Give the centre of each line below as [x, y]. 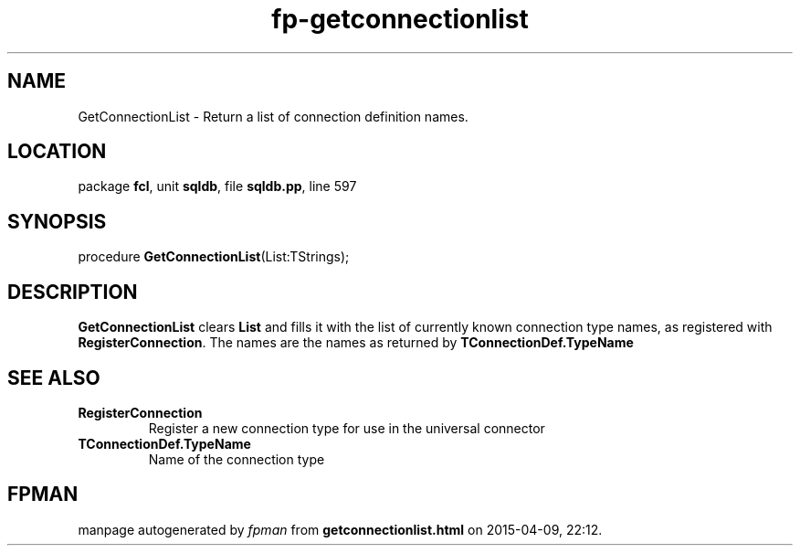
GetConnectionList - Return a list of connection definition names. [273, 116]
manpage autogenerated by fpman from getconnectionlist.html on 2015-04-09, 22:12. [340, 529]
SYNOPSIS [57, 221]
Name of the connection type [237, 459]
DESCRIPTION [73, 292]
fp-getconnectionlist [400, 19]
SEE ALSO [54, 378]
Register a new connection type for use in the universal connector [347, 428]
